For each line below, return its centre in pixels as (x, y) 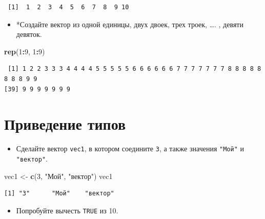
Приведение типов (65, 124)
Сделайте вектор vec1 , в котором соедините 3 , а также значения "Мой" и (130, 148)
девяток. (29, 34)
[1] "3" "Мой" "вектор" (59, 194)
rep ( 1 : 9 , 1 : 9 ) (25, 51)
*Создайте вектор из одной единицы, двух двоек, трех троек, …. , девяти (130, 24)
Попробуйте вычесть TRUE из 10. (67, 210)
